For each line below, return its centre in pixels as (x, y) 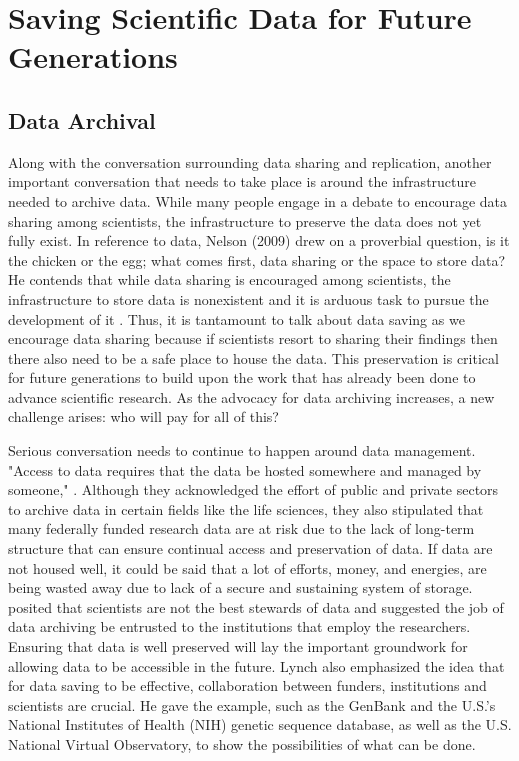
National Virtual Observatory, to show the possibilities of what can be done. (242, 743)
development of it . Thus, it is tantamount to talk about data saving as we (236, 318)
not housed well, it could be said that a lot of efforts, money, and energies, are (247, 567)
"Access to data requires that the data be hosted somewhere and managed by (245, 469)
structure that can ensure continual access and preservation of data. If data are (250, 548)
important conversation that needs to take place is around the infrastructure (242, 181)
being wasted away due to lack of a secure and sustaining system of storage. (240, 587)
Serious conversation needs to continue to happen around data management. (242, 450)
